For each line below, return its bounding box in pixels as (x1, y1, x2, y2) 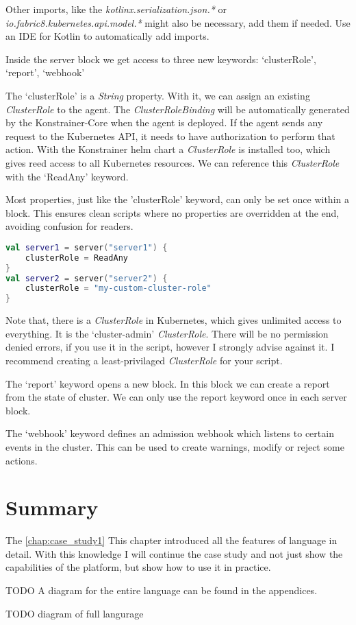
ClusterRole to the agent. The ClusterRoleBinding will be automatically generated (5, 102, 350, 116)
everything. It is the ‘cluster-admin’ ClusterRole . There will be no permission (5, 326, 329, 340)
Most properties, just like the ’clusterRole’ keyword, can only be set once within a (5, 192, 349, 207)
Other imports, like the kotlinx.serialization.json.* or (5, 2, 227, 16)
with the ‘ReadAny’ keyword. (5, 169, 129, 183)
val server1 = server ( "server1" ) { (5, 242, 168, 252)
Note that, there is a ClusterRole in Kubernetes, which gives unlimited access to (5, 313, 342, 327)
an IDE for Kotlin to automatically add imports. (5, 29, 209, 43)
